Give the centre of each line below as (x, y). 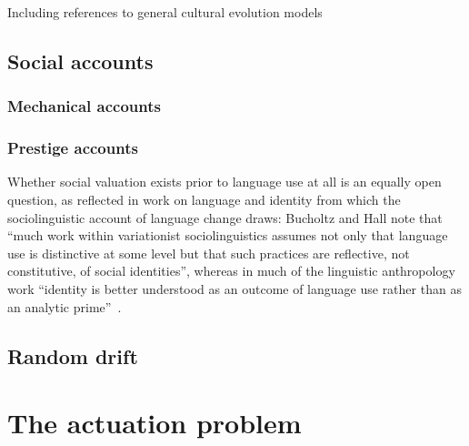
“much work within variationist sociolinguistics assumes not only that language (228, 235)
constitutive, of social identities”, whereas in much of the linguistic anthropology (231, 271)
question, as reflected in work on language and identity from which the (204, 200)
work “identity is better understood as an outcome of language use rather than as (234, 289)
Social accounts (80, 61)
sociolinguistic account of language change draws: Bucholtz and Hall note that (225, 217)
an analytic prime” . (65, 306)
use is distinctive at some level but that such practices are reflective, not (209, 253)
